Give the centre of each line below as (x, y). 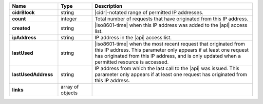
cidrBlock (23, 12)
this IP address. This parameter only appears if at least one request (172, 50)
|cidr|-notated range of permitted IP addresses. (149, 12)
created (21, 28)
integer (69, 19)
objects (69, 93)
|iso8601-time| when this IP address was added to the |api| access (171, 25)
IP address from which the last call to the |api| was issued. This (167, 68)
